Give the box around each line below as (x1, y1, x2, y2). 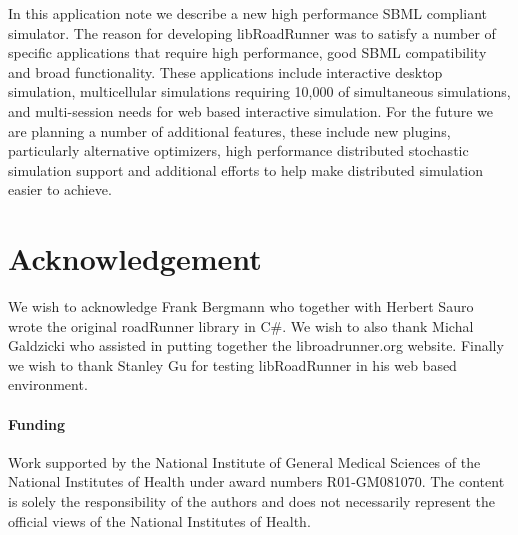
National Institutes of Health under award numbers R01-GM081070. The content (8, 471, 505, 492)
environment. (8, 374, 88, 395)
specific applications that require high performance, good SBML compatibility (8, 42, 487, 63)
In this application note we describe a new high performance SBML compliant (8, 3, 487, 23)
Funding (8, 413, 66, 434)
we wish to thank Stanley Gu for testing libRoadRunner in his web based (8, 354, 457, 375)
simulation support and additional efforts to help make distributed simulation (8, 159, 484, 180)
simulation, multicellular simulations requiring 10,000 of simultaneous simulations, (8, 81, 511, 102)
